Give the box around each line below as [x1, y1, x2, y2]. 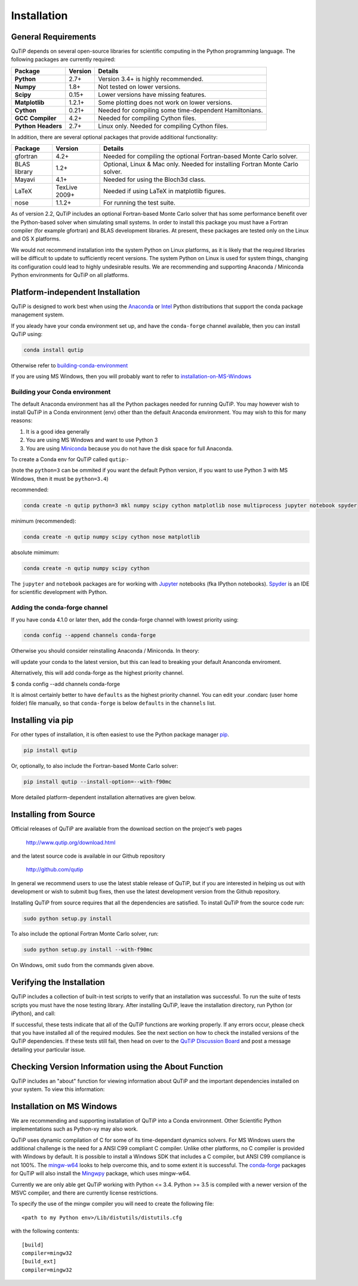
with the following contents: [11, 1227, 79, 1235]
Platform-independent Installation [11, 287, 140, 297]
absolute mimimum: [11, 549, 60, 556]
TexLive [55, 183, 78, 191]
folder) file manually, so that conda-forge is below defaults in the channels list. [11, 700, 216, 707]
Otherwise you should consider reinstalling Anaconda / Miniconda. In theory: [11, 647, 200, 654]
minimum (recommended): [11, 517, 77, 525]
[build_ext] [21, 1258, 57, 1265]
